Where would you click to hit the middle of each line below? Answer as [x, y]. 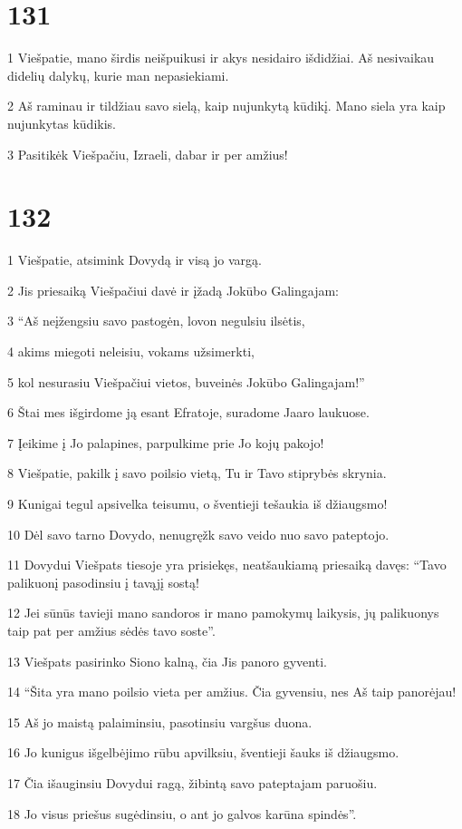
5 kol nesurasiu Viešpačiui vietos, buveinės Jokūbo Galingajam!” [186, 381]
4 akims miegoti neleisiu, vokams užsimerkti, [131, 351]
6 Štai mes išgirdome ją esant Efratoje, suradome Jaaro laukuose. [188, 412]
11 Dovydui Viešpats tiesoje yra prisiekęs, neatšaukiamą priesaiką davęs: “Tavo [227, 565]
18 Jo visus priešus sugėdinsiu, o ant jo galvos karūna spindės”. [182, 813]
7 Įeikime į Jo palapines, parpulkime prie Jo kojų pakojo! [166, 442]
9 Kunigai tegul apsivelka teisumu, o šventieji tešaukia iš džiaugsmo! [197, 503]
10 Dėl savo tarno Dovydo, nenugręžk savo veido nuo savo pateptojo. [198, 534]
